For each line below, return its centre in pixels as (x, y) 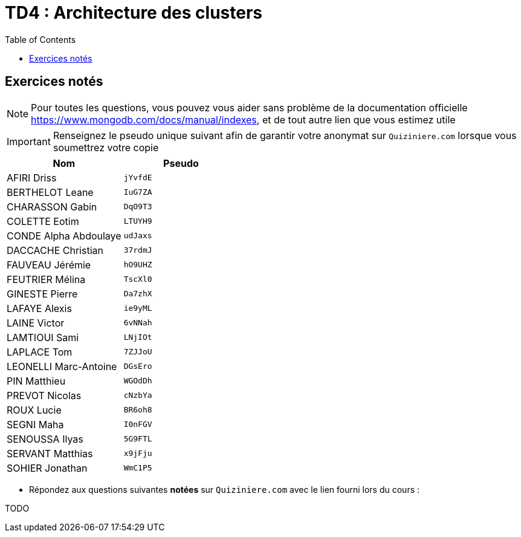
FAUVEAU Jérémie (49, 265)
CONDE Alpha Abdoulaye (64, 236)
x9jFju (138, 454)
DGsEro (138, 366)
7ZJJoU (138, 352)
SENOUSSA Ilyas (45, 439)
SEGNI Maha (35, 424)
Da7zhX (138, 294)
